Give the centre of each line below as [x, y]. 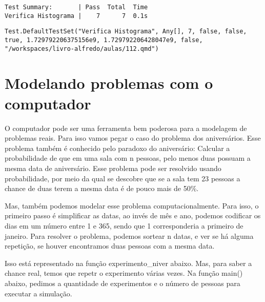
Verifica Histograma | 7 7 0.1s [76, 16]
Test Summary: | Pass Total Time [76, 7]
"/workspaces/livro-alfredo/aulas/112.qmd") [82, 49]
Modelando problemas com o [109, 83]
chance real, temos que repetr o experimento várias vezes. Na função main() [124, 273]
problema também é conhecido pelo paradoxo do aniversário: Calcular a [117, 148]
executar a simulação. [38, 293]
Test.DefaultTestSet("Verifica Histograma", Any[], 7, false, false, [126, 32]
